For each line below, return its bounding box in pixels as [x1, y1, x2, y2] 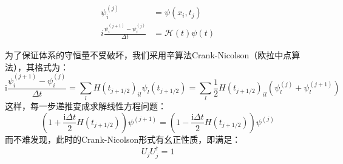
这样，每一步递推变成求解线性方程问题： [5, 100, 166, 112]
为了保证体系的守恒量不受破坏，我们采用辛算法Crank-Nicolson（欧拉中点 [5, 49, 292, 61]
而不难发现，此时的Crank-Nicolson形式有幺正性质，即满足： [5, 132, 241, 145]
